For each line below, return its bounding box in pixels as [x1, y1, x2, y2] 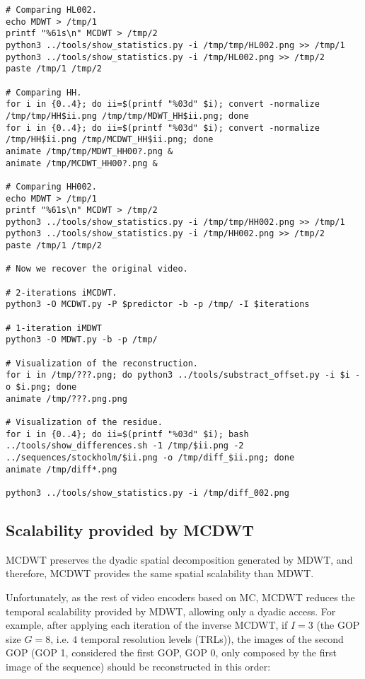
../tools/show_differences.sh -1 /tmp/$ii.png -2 [6, 441, 244, 451]
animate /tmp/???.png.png [6, 393, 127, 404]
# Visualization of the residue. [6, 417, 163, 427]
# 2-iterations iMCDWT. [6, 287, 117, 298]
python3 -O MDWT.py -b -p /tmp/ [6, 335, 158, 345]
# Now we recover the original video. [6, 264, 188, 274]
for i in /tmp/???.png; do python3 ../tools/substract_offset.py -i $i [6, 370, 350, 381]
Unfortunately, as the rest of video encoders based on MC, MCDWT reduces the [6, 589, 355, 604]
